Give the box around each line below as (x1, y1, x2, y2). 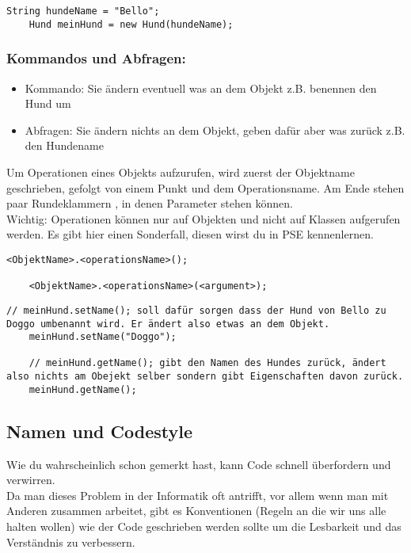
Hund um (25, 95, 71, 112)
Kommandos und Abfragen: (6, 48, 186, 68)
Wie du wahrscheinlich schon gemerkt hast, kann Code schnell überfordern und (6, 456, 391, 472)
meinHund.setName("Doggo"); (29, 331, 177, 343)
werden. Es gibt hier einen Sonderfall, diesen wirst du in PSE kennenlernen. (6, 226, 374, 242)
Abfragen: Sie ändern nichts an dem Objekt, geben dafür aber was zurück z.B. (25, 121, 405, 138)
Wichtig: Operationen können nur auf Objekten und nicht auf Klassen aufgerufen (6, 210, 401, 227)
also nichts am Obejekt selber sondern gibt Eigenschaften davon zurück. (6, 371, 404, 383)
